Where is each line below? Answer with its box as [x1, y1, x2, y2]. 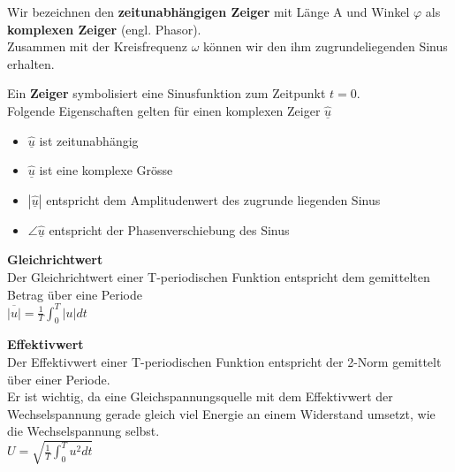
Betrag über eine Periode [7, 285, 142, 303]
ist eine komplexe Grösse [39, 161, 173, 179]
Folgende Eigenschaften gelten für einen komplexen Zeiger [7, 101, 321, 119]
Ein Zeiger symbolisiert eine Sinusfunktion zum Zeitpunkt [7, 84, 326, 103]
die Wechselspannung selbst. [7, 422, 160, 440]
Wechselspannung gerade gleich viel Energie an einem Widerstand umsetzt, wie [7, 404, 436, 423]
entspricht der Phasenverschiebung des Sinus [49, 220, 290, 239]
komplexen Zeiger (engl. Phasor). [7, 19, 201, 38]
